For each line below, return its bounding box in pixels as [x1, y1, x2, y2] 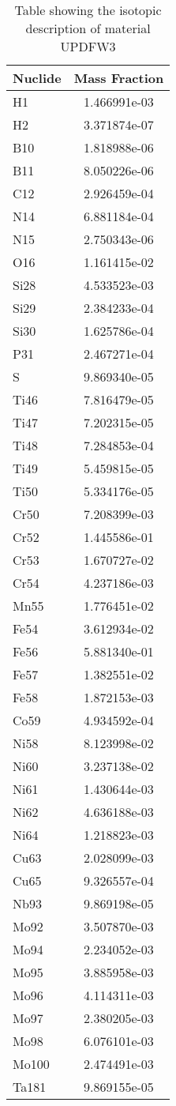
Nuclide [13, 69, 62, 87]
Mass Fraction [73, 69, 164, 87]
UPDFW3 [60, 37, 116, 55]
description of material [25, 19, 151, 37]
